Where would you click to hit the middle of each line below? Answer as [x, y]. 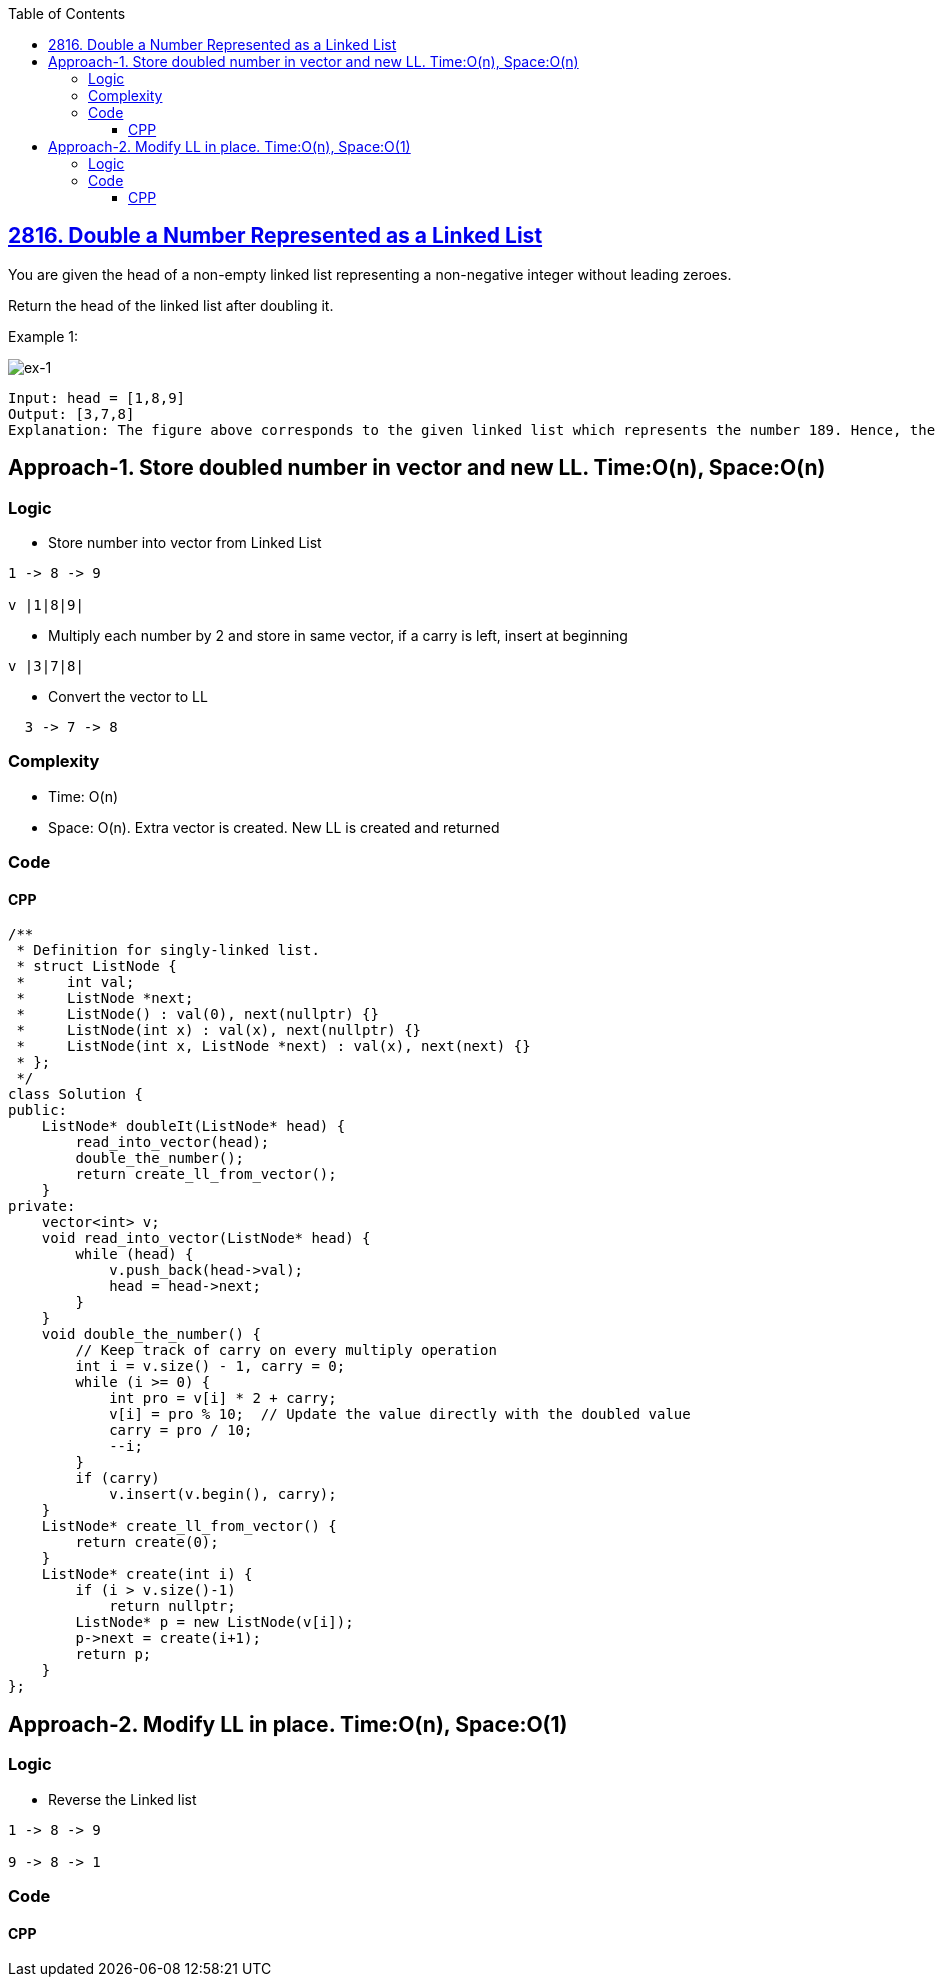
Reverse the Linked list [122, 1799]
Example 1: [43, 336]
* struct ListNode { [96, 966]
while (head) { [134, 1254]
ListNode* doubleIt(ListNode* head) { [193, 1126]
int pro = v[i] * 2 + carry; [223, 1398]
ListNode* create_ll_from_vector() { [189, 1526]
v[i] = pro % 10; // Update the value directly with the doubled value [400, 1414]
